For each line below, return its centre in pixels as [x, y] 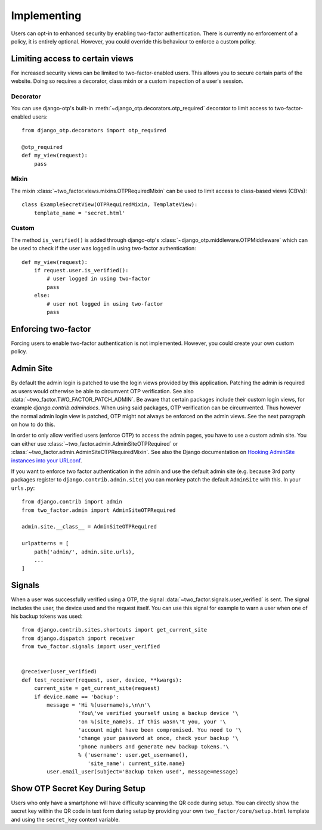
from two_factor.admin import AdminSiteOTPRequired [99, 510]
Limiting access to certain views [72, 59]
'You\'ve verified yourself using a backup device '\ [158, 713]
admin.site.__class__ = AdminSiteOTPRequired [89, 527]
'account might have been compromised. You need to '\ [160, 730]
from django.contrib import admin [72, 502]
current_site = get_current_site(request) [97, 688]
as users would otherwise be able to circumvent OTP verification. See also [102, 391]
